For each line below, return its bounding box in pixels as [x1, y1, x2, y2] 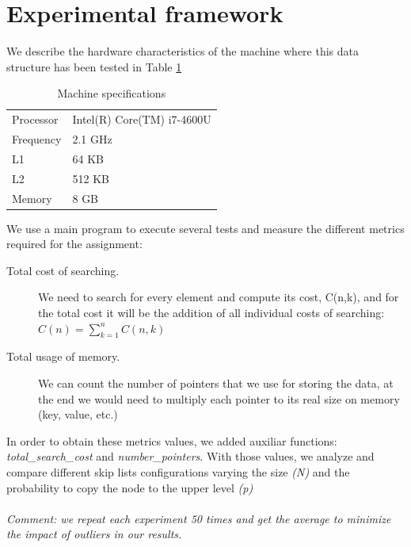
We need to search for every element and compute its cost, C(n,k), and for [38, 289, 399, 305]
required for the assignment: [6, 235, 143, 252]
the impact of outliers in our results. [6, 526, 182, 542]
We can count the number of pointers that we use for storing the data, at [38, 374, 394, 391]
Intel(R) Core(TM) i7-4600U [72, 111, 211, 128]
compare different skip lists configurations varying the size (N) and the [6, 463, 350, 480]
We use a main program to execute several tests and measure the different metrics [6, 220, 405, 236]
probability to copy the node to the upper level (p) [6, 479, 253, 495]
